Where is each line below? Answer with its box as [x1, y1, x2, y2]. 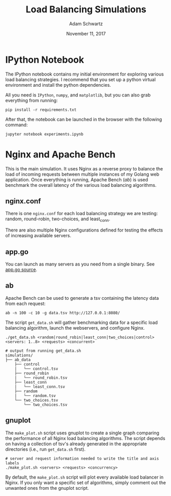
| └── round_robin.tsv [14, 375, 68, 380]
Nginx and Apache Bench [5, 148, 116, 160]
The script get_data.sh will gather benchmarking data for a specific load [5, 319, 158, 326]
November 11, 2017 [66, 30, 106, 36]
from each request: [5, 300, 46, 307]
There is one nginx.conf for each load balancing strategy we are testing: [5, 211, 158, 217]
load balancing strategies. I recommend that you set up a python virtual [5, 76, 156, 83]
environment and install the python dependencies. [5, 82, 111, 88]
